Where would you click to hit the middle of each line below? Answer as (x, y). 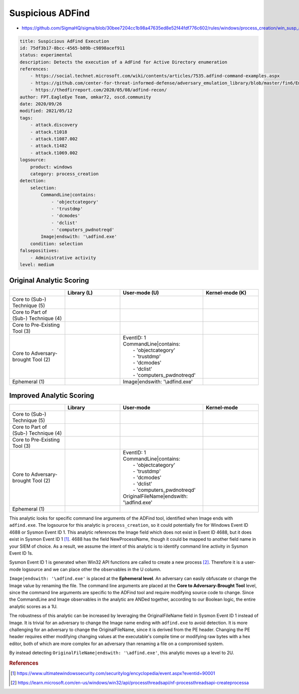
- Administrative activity (63, 258)
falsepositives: (40, 251)
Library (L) (80, 293)
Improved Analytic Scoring (52, 395)
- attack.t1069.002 (54, 153)
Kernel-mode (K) (226, 293)
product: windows (51, 167)
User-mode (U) (141, 293)
